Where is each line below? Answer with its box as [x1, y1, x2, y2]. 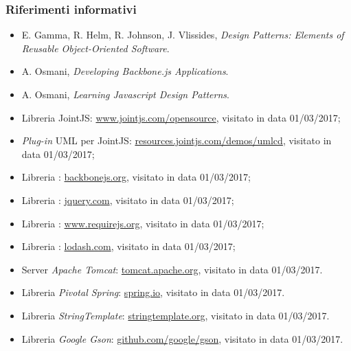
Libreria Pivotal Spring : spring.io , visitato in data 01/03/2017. [21, 285, 285, 299]
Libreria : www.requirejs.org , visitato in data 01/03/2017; [21, 216, 264, 230]
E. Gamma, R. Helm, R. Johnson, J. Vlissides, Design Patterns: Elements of [21, 27, 344, 42]
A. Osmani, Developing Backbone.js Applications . [21, 64, 229, 78]
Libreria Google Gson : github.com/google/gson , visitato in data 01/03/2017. [21, 331, 343, 346]
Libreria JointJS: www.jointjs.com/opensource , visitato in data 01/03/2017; [21, 110, 341, 124]
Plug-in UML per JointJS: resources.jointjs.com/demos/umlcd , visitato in [21, 133, 332, 148]
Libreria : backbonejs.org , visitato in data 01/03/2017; [21, 170, 251, 184]
